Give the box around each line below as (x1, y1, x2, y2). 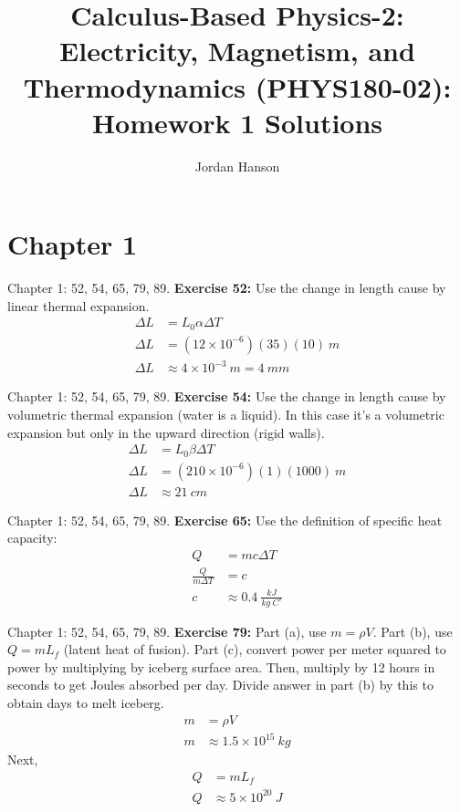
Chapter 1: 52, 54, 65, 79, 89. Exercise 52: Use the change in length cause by (7, 278, 446, 297)
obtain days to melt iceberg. (7, 692, 164, 712)
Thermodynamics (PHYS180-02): (23, 68, 452, 105)
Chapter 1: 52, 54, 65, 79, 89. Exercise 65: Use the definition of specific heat (7, 510, 443, 529)
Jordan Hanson (194, 156, 280, 175)
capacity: (7, 528, 57, 547)
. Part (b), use (372, 621, 453, 640)
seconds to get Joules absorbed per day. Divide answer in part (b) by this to (7, 675, 434, 694)
